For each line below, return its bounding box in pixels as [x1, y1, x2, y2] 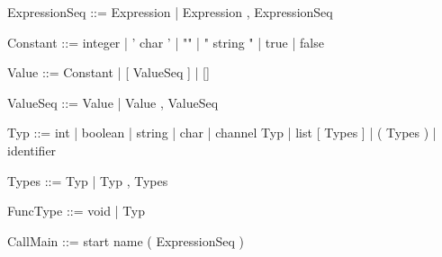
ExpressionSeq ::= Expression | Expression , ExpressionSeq [7, 3, 333, 21]
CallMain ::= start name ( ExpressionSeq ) [7, 231, 245, 250]
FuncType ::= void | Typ [7, 201, 146, 220]
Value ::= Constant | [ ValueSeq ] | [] [7, 63, 210, 82]
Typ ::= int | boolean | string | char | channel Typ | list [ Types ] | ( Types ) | [7, 123, 437, 142]
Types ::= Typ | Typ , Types [7, 171, 168, 190]
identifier [7, 140, 57, 159]
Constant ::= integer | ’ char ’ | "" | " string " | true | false [7, 32, 324, 51]
